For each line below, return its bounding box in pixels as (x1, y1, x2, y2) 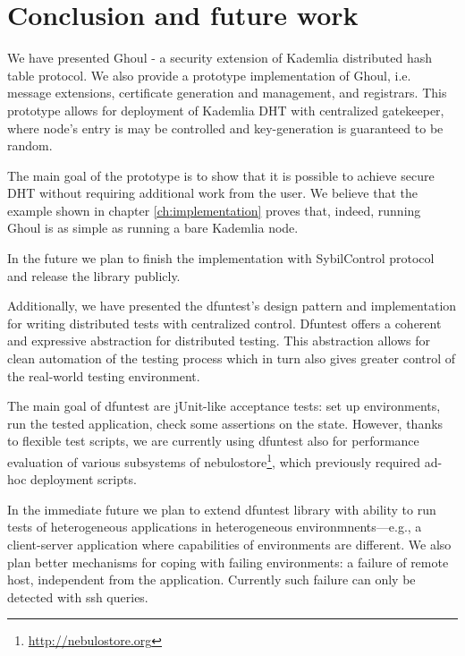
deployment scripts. (30, 470, 137, 489)
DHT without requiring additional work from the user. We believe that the (7, 183, 418, 202)
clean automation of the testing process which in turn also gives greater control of (7, 349, 456, 368)
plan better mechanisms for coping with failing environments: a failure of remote (7, 552, 449, 571)
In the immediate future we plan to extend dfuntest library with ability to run (7, 499, 436, 518)
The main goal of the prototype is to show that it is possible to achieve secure (7, 166, 435, 184)
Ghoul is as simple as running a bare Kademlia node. (7, 218, 299, 237)
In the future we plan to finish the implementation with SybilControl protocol (7, 249, 435, 268)
